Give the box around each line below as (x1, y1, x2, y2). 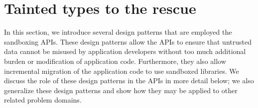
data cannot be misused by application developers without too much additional (4, 46, 246, 56)
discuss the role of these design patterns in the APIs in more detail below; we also (4, 75, 254, 86)
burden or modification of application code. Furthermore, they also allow (4, 55, 226, 66)
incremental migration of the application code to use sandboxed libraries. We (4, 65, 239, 76)
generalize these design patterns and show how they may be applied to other (4, 85, 238, 95)
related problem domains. (4, 95, 82, 105)
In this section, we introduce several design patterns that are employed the (4, 27, 232, 37)
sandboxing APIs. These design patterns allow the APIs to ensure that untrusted (4, 36, 252, 47)
